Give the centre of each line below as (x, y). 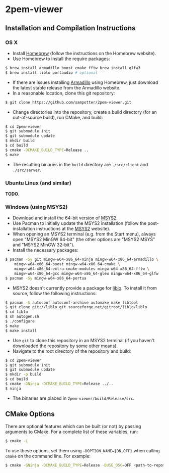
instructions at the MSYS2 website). (73, 229)
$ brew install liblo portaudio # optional (52, 73)
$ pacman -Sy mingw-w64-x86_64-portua (46, 278)
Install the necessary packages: (46, 250)
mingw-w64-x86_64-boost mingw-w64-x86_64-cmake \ (67, 264)
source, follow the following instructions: (55, 293)
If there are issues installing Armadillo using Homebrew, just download (85, 82)
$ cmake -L (17, 441)
